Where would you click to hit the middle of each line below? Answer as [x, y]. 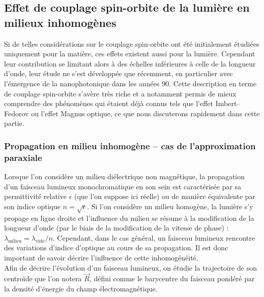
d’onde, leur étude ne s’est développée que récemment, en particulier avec [119, 73]
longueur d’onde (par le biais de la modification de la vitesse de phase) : [116, 228]
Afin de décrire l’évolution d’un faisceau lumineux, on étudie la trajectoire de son [130, 267]
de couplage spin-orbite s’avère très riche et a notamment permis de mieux [120, 93]
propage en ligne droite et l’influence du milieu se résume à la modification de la [129, 218]
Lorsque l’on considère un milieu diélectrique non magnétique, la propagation [125, 176]
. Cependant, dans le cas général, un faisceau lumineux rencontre [154, 237]
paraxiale [23, 157]
